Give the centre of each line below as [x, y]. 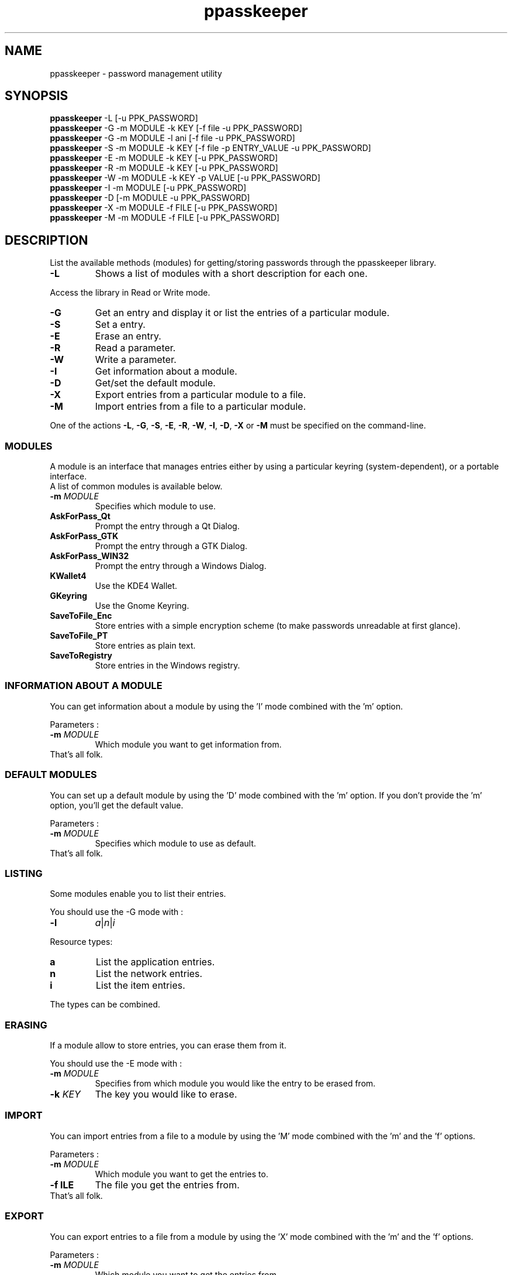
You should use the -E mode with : [116, 1064]
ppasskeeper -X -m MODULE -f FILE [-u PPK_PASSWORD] [164, 208]
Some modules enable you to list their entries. [138, 894]
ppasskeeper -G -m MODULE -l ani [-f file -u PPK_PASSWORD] [172, 138]
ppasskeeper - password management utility [136, 73]
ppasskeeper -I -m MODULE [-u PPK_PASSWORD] [148, 188]
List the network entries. [149, 974]
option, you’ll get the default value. [117, 805]
